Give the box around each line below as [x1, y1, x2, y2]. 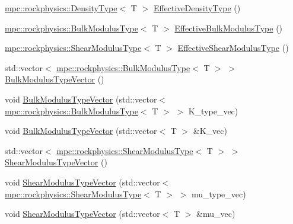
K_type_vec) [188, 104, 238, 117]
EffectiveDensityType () [153, 2, 241, 14]
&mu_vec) [196, 207, 235, 220]
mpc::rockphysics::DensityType [5, 2, 117, 14]
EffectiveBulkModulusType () [174, 21, 283, 34]
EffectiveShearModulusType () [177, 41, 289, 54]
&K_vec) [193, 124, 227, 137]
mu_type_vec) [191, 187, 246, 200]
